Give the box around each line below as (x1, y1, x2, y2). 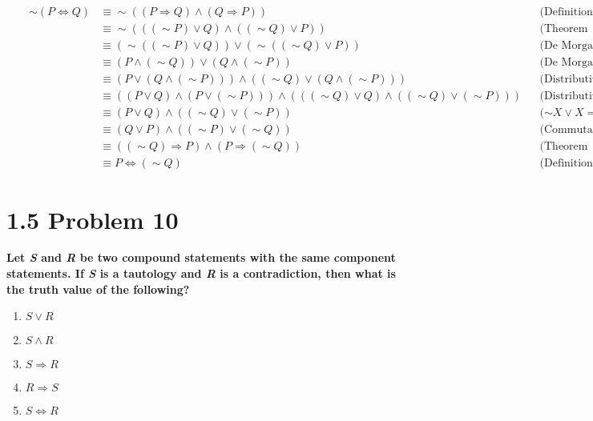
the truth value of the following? (6, 280, 190, 297)
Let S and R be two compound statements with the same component (6, 249, 396, 266)
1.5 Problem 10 (6, 202, 179, 235)
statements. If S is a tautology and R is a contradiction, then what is (6, 265, 396, 282)
